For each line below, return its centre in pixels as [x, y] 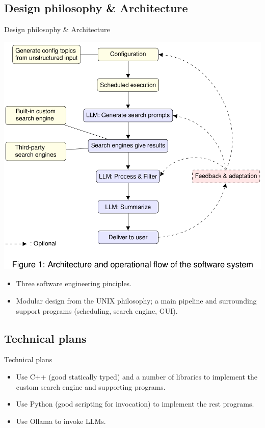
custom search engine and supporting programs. [91, 386]
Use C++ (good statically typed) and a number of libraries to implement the [137, 377]
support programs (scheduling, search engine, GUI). [97, 310]
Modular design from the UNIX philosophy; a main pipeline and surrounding [136, 301]
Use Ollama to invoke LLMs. [61, 421]
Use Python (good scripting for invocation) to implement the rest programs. [135, 404]
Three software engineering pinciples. [74, 283]
